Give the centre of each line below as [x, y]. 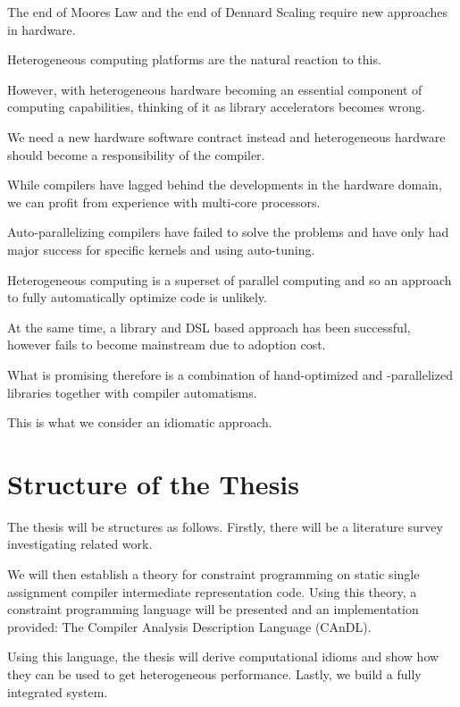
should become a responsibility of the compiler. [136, 154]
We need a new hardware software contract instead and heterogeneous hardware [226, 136]
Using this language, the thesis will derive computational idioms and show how [223, 656]
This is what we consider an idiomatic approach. [140, 422]
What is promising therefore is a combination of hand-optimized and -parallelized [230, 374]
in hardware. [42, 29]
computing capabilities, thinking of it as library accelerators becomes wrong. [216, 107]
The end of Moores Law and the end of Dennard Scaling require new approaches [228, 12]
